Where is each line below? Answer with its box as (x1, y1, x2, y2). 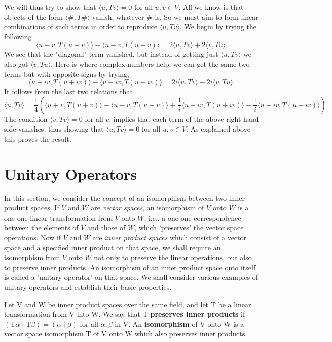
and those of (87, 222, 126, 233)
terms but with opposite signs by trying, (4, 68, 129, 79)
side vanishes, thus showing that (4, 123, 104, 134)
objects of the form (4, 11, 63, 22)
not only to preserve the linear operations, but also (94, 252, 252, 263)
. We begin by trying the (180, 21, 256, 32)
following (4, 31, 32, 41)
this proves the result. (4, 133, 71, 144)
